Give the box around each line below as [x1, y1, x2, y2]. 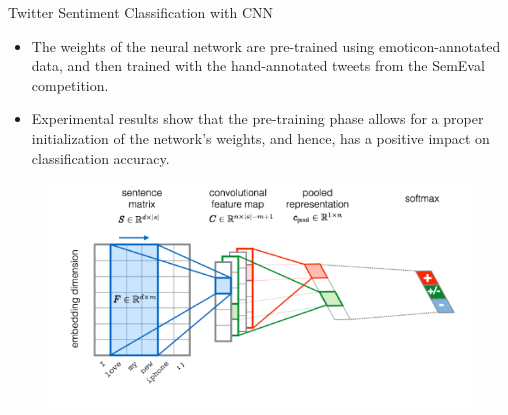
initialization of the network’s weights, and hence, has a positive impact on [31, 127, 490, 148]
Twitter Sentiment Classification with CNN [8, 2, 274, 22]
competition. [31, 74, 109, 95]
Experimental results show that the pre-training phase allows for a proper [31, 108, 484, 129]
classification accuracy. [31, 147, 170, 168]
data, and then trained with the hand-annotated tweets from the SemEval [31, 55, 485, 76]
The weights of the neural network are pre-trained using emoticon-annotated [31, 35, 501, 56]
